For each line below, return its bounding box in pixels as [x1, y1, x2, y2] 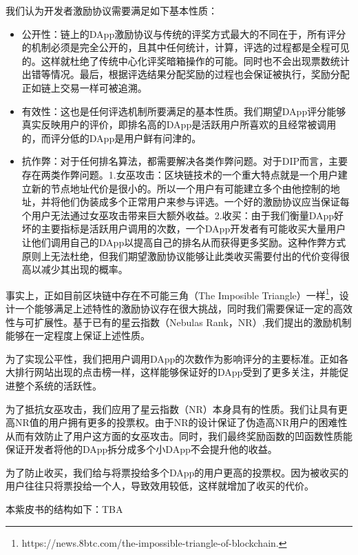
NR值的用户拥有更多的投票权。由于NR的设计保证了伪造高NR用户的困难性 [14, 415, 348, 430]
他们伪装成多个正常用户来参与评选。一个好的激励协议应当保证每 [60, 194, 350, 209]
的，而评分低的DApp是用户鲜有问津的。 [21, 130, 202, 145]
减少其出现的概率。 [41, 262, 128, 276]
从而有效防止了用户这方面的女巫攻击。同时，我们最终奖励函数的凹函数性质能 [6, 428, 352, 443]
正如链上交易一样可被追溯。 [21, 80, 147, 94]
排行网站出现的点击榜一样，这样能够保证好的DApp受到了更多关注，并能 [14, 365, 339, 379]
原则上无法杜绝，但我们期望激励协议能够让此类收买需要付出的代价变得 [21, 248, 340, 263]
